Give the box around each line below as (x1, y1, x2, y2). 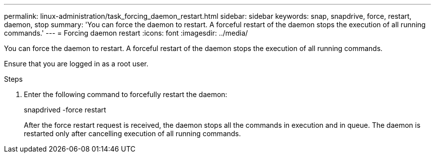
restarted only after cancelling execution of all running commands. (24, 129, 241, 138)
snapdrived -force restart (24, 105, 106, 114)
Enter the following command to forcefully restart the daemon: (24, 90, 227, 99)
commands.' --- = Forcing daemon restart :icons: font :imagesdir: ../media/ (4, 29, 248, 37)
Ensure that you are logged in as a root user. (4, 59, 148, 68)
